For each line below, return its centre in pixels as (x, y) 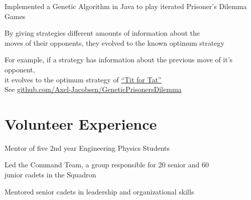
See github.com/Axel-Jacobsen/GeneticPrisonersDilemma (93, 89)
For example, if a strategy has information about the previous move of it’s (119, 60)
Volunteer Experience (81, 123)
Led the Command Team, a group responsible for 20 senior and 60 (107, 165)
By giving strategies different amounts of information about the (102, 33)
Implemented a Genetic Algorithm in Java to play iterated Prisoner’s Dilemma (126, 6)
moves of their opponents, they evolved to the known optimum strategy (114, 42)
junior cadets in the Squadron (50, 175)
